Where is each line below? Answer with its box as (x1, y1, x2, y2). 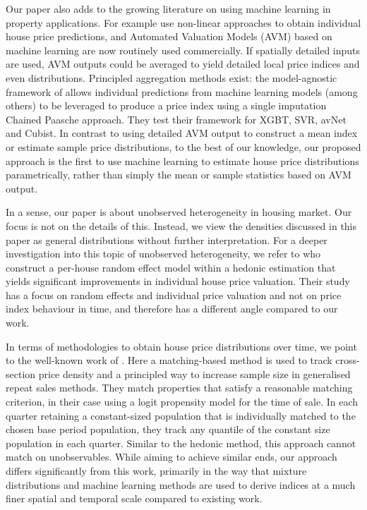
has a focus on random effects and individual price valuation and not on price (6, 287, 342, 302)
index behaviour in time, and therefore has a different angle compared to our (6, 301, 338, 316)
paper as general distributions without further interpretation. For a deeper (6, 232, 327, 247)
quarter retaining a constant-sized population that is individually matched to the (6, 408, 356, 423)
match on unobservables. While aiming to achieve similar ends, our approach (6, 449, 337, 464)
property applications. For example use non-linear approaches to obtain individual (6, 15, 361, 30)
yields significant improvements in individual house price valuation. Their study (6, 274, 350, 289)
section (6, 366, 36, 381)
